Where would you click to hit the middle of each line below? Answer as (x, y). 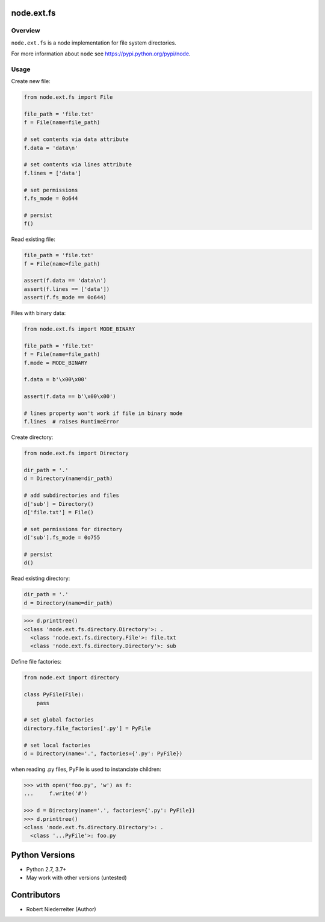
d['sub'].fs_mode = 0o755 (62, 538)
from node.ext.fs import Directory (76, 453)
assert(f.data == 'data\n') (65, 281)
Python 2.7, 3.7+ (46, 869)
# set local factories (57, 745)
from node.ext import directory (72, 678)
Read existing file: (33, 239)
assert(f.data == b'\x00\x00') (70, 397)
